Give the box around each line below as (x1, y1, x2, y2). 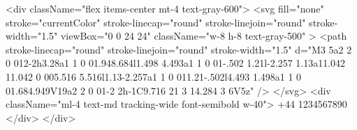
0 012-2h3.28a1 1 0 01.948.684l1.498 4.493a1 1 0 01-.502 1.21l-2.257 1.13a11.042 (6, 56, 346, 70)
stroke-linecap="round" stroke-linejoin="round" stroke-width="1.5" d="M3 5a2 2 (6, 42, 352, 56)
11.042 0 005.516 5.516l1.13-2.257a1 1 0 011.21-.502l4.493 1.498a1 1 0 (6, 69, 302, 83)
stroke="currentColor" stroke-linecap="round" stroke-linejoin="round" (6, 15, 306, 29)
